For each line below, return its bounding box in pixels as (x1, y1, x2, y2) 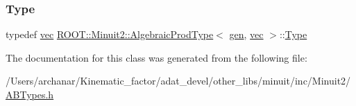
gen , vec (229, 27, 264, 42)
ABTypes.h (6, 87, 54, 101)
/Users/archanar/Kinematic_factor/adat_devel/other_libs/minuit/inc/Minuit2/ (6, 73, 351, 88)
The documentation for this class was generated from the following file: (6, 50, 307, 64)
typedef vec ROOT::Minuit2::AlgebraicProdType (6, 27, 214, 42)
